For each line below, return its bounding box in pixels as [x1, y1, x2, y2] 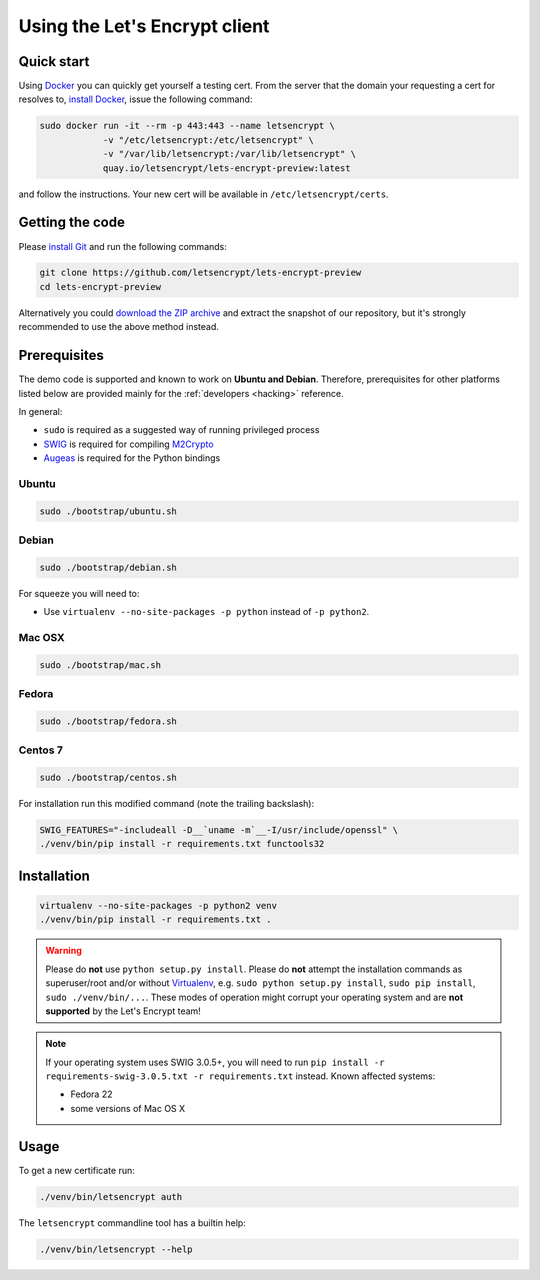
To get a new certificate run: [18, 1164, 135, 1176]
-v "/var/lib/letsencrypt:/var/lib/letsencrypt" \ [102, 148, 357, 160]
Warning [45, 945, 82, 957]
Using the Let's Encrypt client [18, 15, 270, 37]
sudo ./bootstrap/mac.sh [39, 659, 162, 670]
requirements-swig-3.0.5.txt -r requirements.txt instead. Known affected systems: [45, 1070, 436, 1082]
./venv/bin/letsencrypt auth [39, 1191, 183, 1202]
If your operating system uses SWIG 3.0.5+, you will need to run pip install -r [45, 1056, 385, 1068]
